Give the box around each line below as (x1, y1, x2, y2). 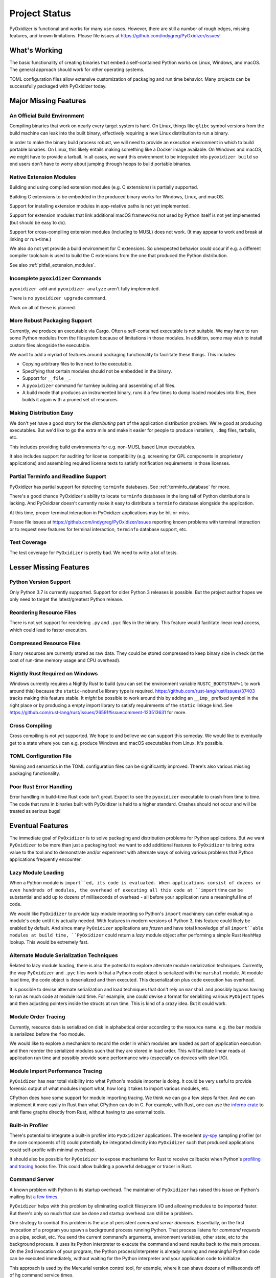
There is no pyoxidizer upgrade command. (9, 295, 107, 301)
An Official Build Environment (9, 112, 84, 119)
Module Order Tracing (9, 1013, 65, 1020)
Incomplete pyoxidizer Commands (9, 275, 102, 282)
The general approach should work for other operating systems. (9, 66, 145, 73)
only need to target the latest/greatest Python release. (9, 596, 124, 603)
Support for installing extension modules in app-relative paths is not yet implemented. (9, 203, 190, 209)
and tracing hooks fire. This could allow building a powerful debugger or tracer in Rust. (9, 1163, 193, 1169)
